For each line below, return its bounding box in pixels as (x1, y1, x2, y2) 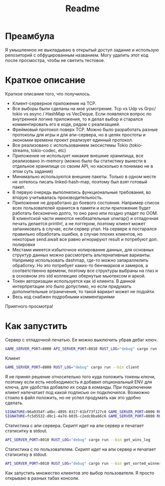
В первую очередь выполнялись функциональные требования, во (12, 189, 151, 195)
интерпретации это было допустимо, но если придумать (12, 283, 132, 289)
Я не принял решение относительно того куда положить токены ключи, (5, 373, 156, 379)
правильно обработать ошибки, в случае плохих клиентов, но (12, 231, 143, 237)
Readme (65, 3, 100, 14)
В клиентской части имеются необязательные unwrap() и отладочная (12, 215, 159, 221)
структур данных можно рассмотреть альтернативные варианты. (12, 252, 151, 258)
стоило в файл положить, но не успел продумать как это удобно (5, 395, 141, 400)
